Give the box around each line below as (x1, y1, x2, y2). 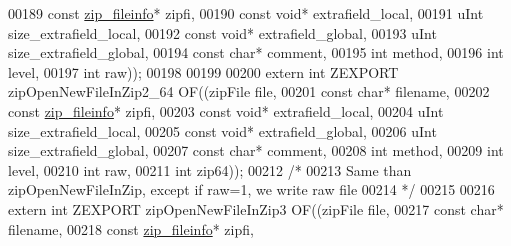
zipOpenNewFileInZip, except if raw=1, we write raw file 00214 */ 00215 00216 (8, 179, 495, 200)
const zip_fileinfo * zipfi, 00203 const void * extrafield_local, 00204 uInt (8, 100, 444, 121)
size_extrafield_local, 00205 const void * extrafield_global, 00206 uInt (8, 120, 437, 141)
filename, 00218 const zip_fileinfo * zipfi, (8, 218, 254, 239)
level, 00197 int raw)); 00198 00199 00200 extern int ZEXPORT (8, 61, 399, 82)
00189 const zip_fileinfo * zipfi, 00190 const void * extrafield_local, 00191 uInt (8, 3, 484, 23)
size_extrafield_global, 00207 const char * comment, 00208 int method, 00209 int (8, 140, 504, 161)
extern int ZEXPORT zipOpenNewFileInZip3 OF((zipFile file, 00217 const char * (8, 198, 504, 219)
